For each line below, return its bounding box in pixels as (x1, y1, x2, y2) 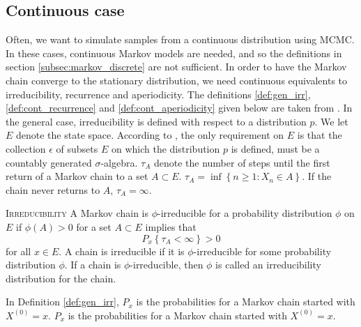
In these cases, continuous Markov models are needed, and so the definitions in (6, 45, 342, 60)
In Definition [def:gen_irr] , (6, 294, 119, 309)
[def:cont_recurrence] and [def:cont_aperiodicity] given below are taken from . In (6, 100, 353, 115)
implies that (145, 219, 197, 234)
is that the (297, 128, 342, 142)
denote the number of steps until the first (153, 155, 330, 169)
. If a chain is (64, 257, 121, 272)
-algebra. (100, 155, 138, 169)
